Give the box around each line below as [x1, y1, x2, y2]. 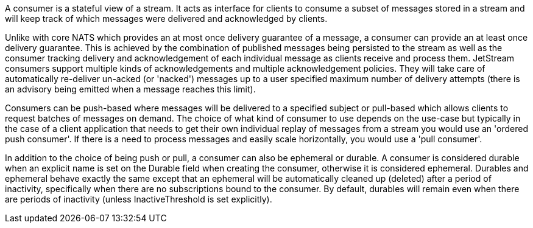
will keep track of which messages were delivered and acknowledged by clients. [5, 13, 328, 24]
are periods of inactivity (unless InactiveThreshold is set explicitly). [5, 194, 272, 204]
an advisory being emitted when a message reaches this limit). [5, 84, 256, 94]
